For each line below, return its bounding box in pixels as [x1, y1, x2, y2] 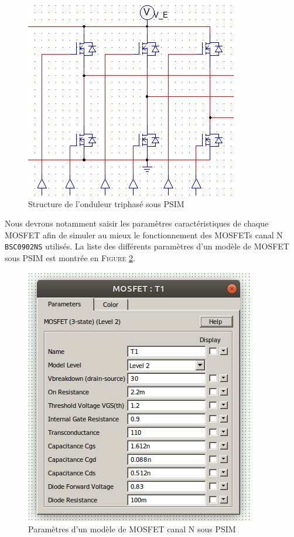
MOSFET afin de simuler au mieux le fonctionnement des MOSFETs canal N [5, 228, 283, 241]
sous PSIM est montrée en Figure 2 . [5, 252, 135, 264]
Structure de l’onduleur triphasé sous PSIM [28, 197, 184, 210]
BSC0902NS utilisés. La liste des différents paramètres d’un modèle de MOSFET [5, 240, 289, 252]
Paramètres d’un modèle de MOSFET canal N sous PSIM [28, 523, 236, 535]
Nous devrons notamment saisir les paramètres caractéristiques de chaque [5, 217, 269, 229]
